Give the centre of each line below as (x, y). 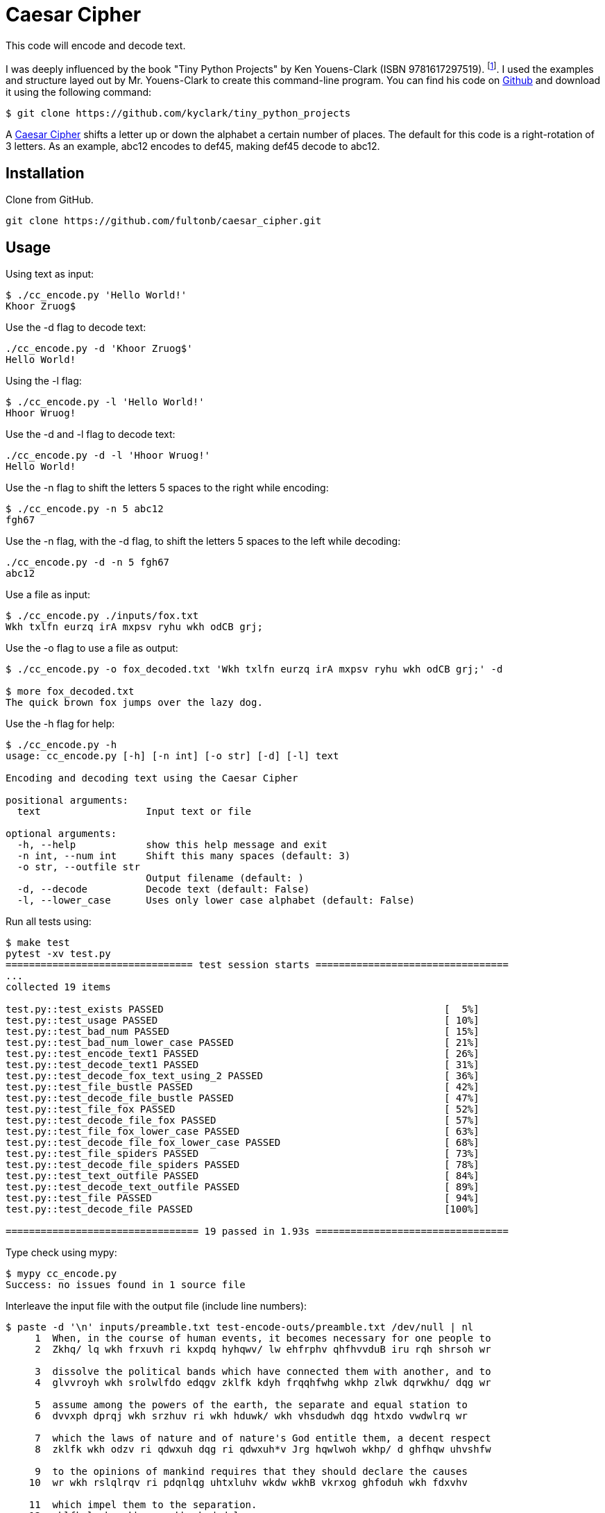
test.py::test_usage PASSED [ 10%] (242, 1021)
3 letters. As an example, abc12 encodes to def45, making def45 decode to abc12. (193, 146)
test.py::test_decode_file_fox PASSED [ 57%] (242, 1121)
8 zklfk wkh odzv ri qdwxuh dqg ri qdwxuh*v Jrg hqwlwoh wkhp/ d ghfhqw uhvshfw (263, 1449)
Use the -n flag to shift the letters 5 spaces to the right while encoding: (167, 488)
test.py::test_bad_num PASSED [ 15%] (242, 1032)
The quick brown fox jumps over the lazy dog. (134, 703)
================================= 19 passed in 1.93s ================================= (257, 1232)
